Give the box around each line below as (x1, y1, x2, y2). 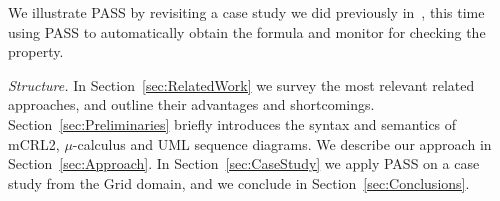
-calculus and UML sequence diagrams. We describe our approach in (72, 133, 492, 154)
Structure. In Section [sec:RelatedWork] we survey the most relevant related (8, 74, 475, 95)
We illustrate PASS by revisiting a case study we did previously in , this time (8, 2, 485, 22)
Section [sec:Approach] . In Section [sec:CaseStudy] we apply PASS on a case (8, 153, 480, 174)
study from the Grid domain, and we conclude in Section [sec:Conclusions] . (8, 172, 470, 193)
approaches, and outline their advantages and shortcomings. (8, 94, 375, 115)
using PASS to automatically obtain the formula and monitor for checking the (8, 21, 486, 42)
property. (8, 41, 64, 62)
